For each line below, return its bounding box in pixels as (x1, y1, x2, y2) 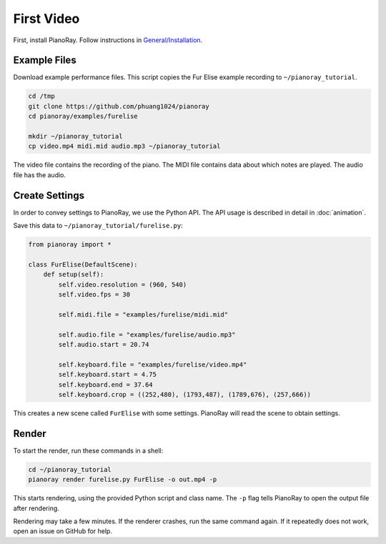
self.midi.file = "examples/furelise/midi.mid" (58, 310, 229, 318)
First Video (13, 11, 80, 26)
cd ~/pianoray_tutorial (28, 465, 112, 473)
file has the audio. (13, 170, 66, 179)
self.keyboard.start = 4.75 (58, 370, 157, 379)
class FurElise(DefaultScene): (28, 260, 139, 268)
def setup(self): (43, 270, 104, 279)
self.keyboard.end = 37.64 (58, 380, 153, 389)
